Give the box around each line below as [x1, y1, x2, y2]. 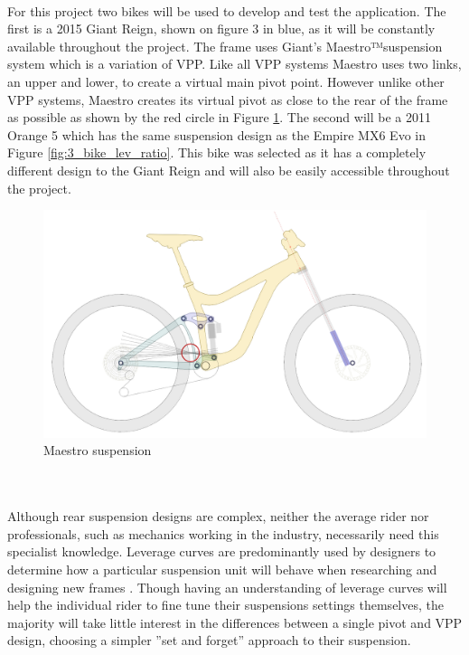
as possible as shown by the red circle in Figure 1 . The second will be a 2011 [7, 108, 431, 127]
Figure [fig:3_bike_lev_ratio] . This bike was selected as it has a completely [7, 143, 427, 162]
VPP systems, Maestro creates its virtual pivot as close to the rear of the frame [7, 90, 448, 109]
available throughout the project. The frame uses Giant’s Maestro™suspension [7, 36, 443, 55]
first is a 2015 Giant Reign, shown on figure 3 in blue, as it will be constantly [7, 19, 436, 38]
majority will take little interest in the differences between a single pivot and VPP [7, 612, 463, 631]
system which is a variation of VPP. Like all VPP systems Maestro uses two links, [7, 54, 462, 73]
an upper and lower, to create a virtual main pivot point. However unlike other [7, 71, 445, 90]
